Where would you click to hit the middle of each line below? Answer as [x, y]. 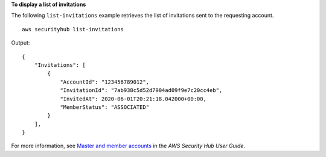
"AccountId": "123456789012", [105, 82]
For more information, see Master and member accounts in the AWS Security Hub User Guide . [128, 146]
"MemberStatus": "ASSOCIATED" [105, 107]
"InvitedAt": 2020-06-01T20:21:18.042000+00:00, [133, 99]
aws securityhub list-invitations [73, 29]
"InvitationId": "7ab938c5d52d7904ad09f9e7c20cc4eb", [141, 91]
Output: [21, 43]
